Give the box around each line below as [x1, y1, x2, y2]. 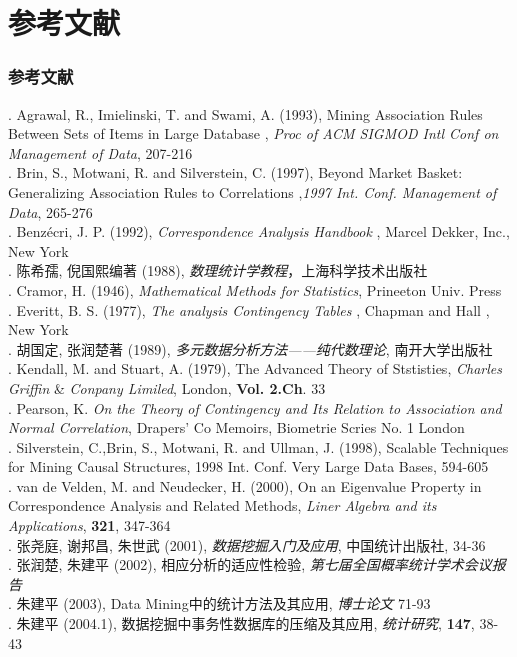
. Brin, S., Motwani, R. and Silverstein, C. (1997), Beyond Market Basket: [8, 162, 463, 183]
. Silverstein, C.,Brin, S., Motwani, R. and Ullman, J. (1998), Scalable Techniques [8, 436, 509, 457]
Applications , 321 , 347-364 [8, 515, 171, 536]
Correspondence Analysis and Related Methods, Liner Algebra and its [8, 495, 437, 516]
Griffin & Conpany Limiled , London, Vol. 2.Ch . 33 [8, 377, 326, 398]
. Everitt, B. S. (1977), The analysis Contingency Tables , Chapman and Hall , [8, 299, 490, 320]
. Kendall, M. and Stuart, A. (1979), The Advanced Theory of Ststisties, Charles [8, 358, 502, 379]
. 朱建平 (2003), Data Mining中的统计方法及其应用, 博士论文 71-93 [8, 593, 431, 614]
